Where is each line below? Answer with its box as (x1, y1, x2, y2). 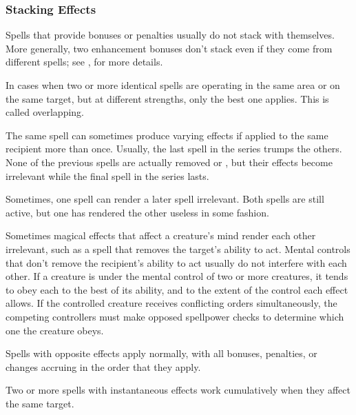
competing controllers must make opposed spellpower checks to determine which (6, 309, 344, 323)
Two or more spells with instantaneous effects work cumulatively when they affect (6, 383, 350, 397)
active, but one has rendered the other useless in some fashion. (6, 205, 269, 219)
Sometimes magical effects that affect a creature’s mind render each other (6, 228, 316, 243)
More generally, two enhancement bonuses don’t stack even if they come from (6, 41, 333, 55)
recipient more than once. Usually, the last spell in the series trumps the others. (6, 141, 342, 156)
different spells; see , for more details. (6, 54, 163, 69)
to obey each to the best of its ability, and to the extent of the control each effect (6, 282, 348, 296)
